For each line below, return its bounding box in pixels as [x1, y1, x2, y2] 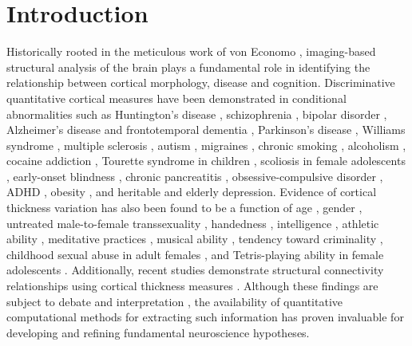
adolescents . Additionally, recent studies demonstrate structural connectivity [6, 261, 384, 278]
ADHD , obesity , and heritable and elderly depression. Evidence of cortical [6, 183, 377, 200]
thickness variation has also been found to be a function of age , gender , [6, 199, 362, 216]
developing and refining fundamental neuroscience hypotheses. [6, 324, 310, 340]
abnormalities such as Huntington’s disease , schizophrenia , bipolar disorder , [6, 105, 387, 122]
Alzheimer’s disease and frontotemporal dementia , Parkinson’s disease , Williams [6, 121, 406, 138]
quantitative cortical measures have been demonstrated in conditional [6, 89, 347, 106]
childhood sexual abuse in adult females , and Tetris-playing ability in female [6, 246, 384, 262]
